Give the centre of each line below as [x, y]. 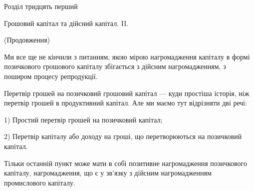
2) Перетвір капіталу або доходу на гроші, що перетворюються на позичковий [123, 136]
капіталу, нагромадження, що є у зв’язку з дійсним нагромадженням [108, 173]
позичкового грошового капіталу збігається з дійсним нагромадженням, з [115, 66]
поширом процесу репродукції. [51, 76]
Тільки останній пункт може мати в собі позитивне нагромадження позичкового [126, 163]
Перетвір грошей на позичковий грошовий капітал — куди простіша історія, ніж [127, 93]
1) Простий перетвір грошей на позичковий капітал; [83, 119]
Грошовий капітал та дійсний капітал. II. [66, 23]
